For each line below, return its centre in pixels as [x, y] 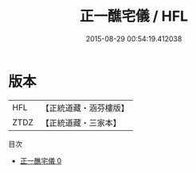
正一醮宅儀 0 [41, 160]
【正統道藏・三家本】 [81, 122]
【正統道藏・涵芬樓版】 [85, 108]
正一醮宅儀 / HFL [134, 16]
